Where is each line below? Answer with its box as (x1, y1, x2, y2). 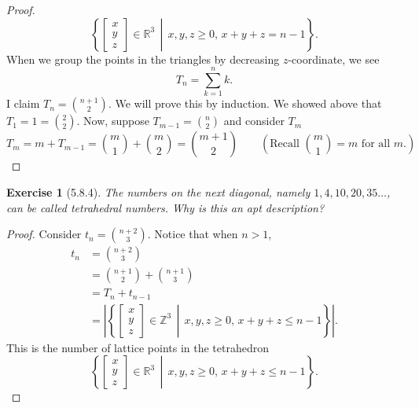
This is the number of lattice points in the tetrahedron (6, 339, 270, 355)
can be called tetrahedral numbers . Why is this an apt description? (6, 199, 325, 215)
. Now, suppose (76, 112, 149, 129)
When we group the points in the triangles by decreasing (6, 50, 280, 67)
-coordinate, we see (288, 50, 380, 67)
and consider (223, 112, 285, 129)
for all (361, 138, 391, 150)
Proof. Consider (6, 226, 82, 242)
